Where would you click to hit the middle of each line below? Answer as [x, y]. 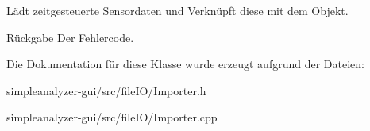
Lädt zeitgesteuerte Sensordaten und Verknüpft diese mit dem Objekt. [177, 10]
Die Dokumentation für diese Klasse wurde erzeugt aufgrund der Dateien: [185, 64]
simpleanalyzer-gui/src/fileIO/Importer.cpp [112, 117]
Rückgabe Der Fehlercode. [70, 37]
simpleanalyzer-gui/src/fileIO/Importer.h [106, 90]
